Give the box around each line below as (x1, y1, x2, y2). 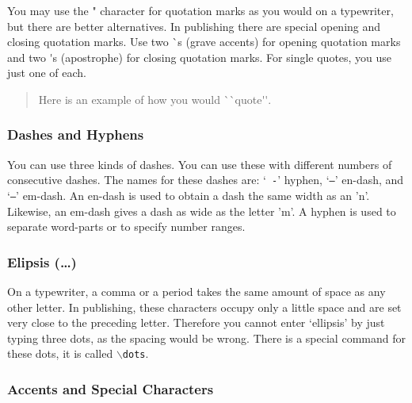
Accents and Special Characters (7, 379, 214, 399)
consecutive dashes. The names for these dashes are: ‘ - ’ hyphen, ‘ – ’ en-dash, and (7, 171, 404, 188)
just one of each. (7, 64, 87, 81)
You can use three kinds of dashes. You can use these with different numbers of (7, 155, 392, 172)
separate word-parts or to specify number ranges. (7, 218, 246, 235)
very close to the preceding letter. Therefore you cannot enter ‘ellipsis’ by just (7, 314, 385, 331)
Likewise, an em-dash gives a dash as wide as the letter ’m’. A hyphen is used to (7, 202, 396, 219)
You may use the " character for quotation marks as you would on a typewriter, (7, 2, 394, 18)
